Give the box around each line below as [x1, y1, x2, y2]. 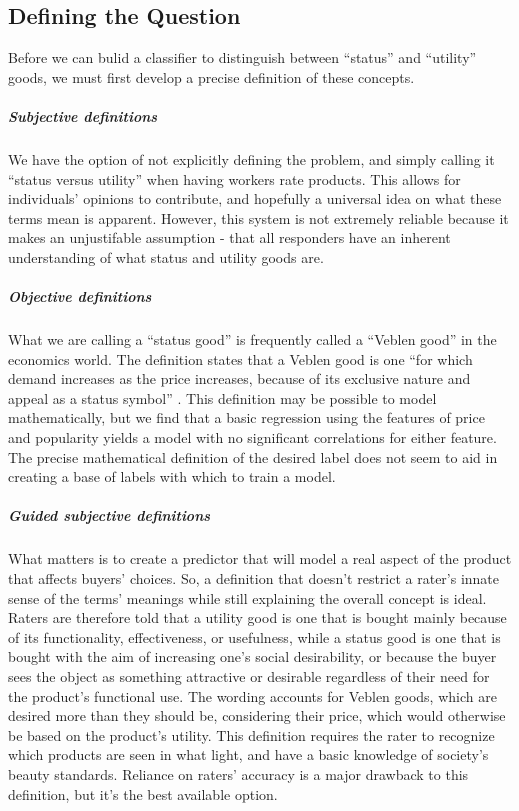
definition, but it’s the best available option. [8, 783, 278, 804]
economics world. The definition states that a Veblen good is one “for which [8, 348, 473, 369]
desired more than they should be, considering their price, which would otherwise [8, 705, 506, 726]
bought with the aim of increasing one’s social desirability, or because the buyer [8, 646, 497, 667]
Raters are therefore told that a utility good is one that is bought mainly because [8, 607, 507, 628]
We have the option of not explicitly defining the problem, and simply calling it [8, 148, 495, 169]
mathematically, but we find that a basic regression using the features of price [8, 407, 485, 428]
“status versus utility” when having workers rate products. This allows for [8, 168, 461, 189]
